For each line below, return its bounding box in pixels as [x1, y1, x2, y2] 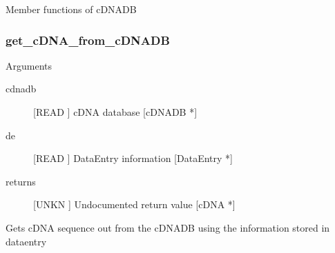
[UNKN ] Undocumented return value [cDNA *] [33, 197, 236, 212]
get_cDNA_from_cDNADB [6, 31, 170, 48]
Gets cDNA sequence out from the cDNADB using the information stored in [6, 220, 330, 234]
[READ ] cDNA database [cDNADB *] [33, 105, 198, 119]
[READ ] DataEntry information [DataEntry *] [33, 151, 233, 165]
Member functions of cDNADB [6, 2, 137, 16]
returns [6, 174, 36, 188]
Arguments [6, 58, 52, 72]
